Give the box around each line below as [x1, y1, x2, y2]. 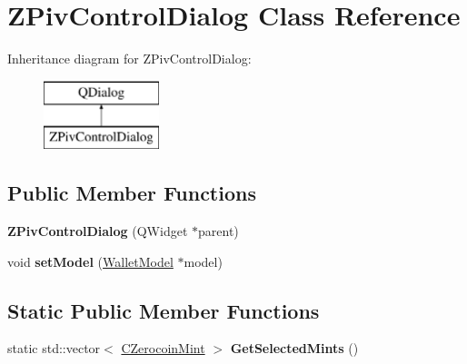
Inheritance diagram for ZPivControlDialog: [7, 49, 252, 68]
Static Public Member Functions [7, 296, 320, 324]
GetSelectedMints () [230, 339, 359, 358]
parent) [198, 221, 239, 241]
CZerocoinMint [121, 339, 205, 358]
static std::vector [7, 339, 101, 358]
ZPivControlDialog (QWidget [7, 221, 188, 241]
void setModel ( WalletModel [7, 251, 174, 271]
